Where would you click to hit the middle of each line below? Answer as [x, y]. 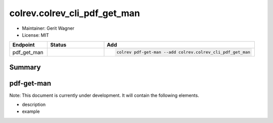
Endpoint [24, 45]
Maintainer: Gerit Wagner [48, 28]
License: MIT [35, 35]
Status [58, 45]
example [31, 111]
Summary [25, 67]
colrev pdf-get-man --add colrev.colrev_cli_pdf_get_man [183, 52]
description [34, 105]
